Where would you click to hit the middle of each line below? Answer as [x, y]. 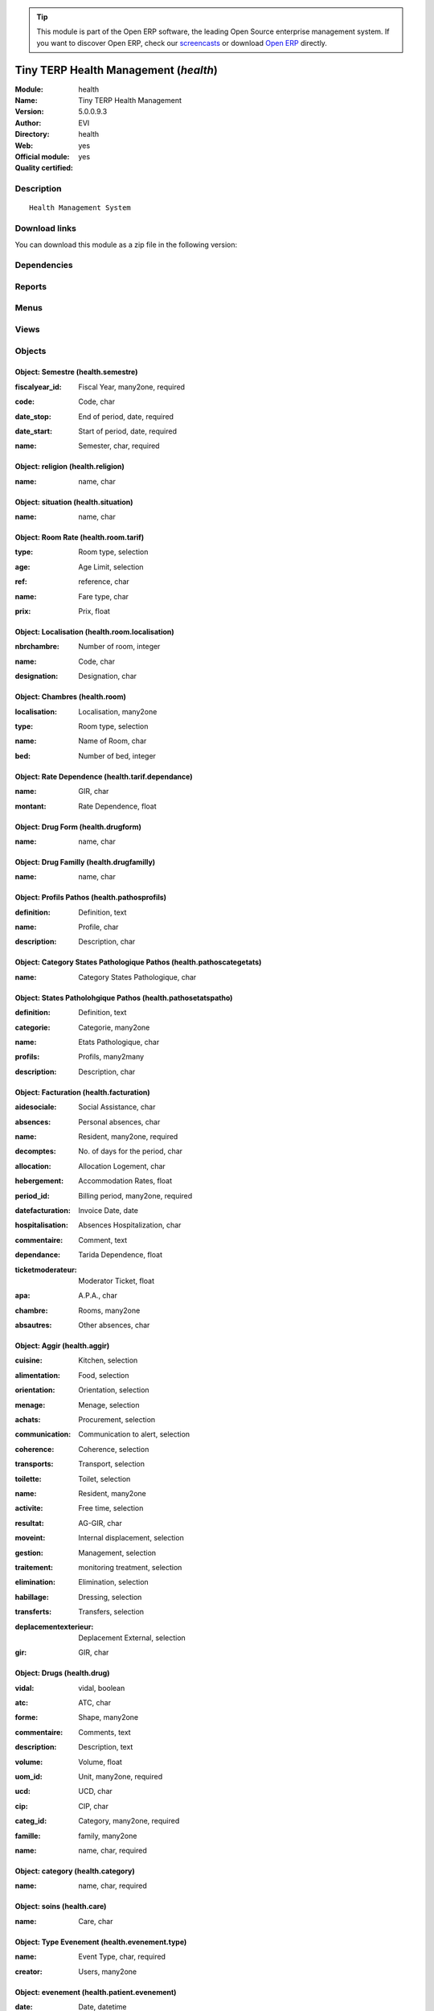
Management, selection [117, 1552]
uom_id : [29, 1777]
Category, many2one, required [129, 1821]
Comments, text [105, 1732]
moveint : [30, 1538]
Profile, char [98, 927]
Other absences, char [114, 1325]
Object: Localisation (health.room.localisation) [94, 632]
